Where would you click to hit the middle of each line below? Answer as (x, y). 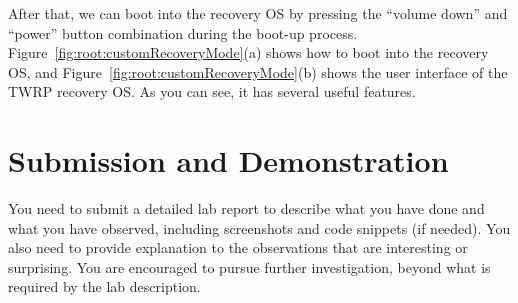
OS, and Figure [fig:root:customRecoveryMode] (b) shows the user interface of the (258, 71)
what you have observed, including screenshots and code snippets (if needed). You (259, 227)
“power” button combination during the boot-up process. (183, 32)
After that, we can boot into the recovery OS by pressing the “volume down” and (258, 13)
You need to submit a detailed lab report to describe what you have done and (246, 208)
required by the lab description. (104, 286)
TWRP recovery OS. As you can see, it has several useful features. (212, 91)
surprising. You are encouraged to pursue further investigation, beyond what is (249, 266)
